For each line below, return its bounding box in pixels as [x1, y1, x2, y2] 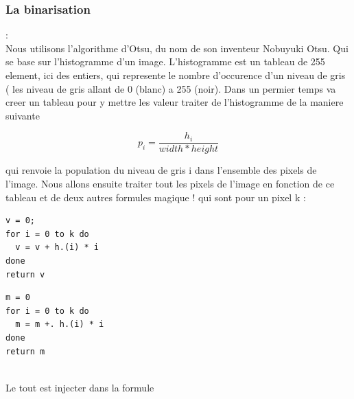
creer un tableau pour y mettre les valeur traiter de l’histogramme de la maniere [5, 95, 344, 109]
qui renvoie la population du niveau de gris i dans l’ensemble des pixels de [5, 163, 317, 177]
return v [5, 269, 45, 280]
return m [5, 346, 45, 356]
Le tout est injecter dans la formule [5, 380, 154, 394]
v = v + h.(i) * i [15, 242, 99, 253]
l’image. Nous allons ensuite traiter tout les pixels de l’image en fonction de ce [5, 176, 335, 191]
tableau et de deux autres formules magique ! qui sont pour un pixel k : [5, 190, 306, 204]
